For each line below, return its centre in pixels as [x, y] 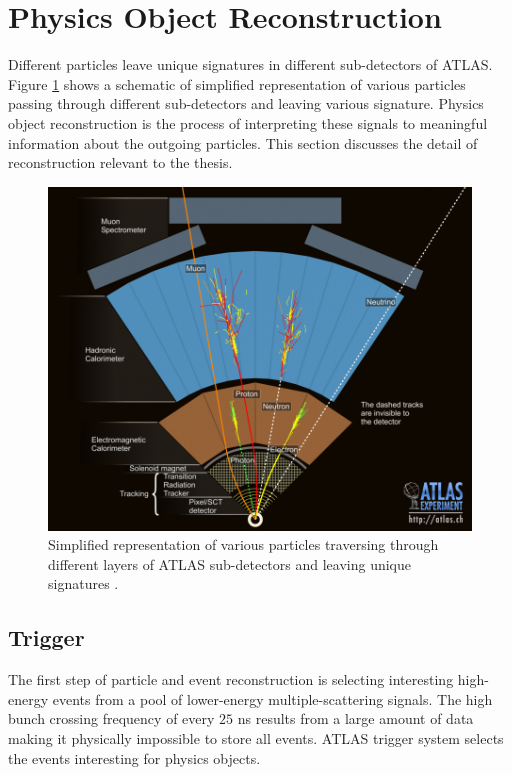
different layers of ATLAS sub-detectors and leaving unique [229, 563]
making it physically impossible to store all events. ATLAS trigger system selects [256, 737]
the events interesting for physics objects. [134, 757]
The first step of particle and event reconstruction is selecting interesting [231, 679]
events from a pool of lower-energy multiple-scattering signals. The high [272, 698]
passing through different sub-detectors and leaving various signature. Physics [246, 103]
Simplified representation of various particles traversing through [243, 544]
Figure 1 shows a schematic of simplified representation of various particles [237, 83]
